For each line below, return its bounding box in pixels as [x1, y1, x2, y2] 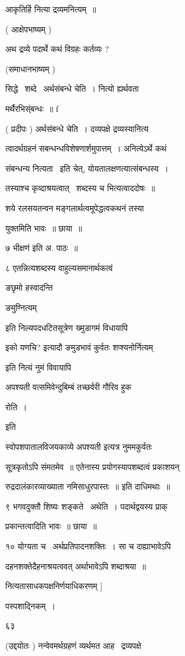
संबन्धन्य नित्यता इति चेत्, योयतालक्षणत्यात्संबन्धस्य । [5, 162, 168, 174]
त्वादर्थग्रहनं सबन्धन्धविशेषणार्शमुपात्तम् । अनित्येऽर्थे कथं [5, 142, 167, 155]
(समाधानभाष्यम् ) [5, 62, 56, 75]
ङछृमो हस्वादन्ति [5, 281, 53, 294]
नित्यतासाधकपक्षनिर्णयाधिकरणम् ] [5, 580, 103, 592]
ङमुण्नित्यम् [5, 301, 37, 313]
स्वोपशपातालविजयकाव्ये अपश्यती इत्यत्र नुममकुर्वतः [5, 440, 152, 453]
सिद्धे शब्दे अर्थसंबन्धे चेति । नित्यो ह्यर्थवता [5, 82, 139, 95]
